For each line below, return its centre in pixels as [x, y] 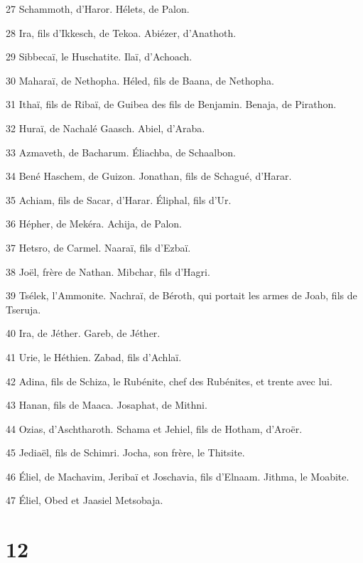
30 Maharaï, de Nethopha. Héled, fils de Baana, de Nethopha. [140, 80]
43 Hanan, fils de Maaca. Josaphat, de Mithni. [107, 405]
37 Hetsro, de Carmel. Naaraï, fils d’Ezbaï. [98, 247]
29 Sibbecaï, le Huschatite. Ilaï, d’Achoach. [99, 57]
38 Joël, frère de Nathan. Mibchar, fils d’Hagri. [108, 271]
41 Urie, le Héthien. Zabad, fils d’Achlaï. [94, 356]
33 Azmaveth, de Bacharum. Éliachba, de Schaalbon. [121, 152]
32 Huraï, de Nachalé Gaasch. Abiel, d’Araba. [105, 128]
